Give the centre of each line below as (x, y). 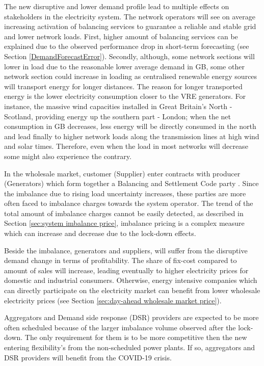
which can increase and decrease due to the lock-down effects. (100, 233)
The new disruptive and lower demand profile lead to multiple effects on (117, 6)
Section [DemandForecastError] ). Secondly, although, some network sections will (129, 56)
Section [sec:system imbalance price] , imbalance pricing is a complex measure (124, 223)
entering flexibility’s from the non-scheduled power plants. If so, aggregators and (130, 347)
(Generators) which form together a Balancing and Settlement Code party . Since (131, 183)
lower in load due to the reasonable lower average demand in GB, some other (124, 66)
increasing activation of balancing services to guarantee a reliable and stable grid (130, 26)
